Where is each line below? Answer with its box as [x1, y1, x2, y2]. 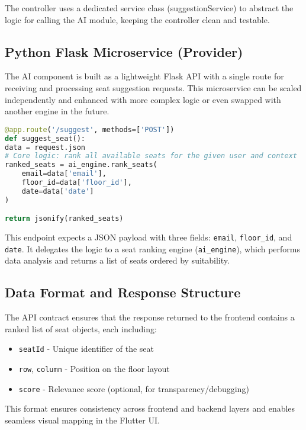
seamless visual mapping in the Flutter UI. [5, 414, 160, 426]
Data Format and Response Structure [5, 283, 241, 301]
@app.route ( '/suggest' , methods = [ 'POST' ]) [5, 125, 175, 134]
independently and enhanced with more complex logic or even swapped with [5, 93, 281, 105]
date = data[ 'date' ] [21, 187, 94, 195]
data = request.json [5, 143, 86, 152]
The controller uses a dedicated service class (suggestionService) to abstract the [5, 2, 294, 14]
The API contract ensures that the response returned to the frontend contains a [5, 311, 295, 323]
